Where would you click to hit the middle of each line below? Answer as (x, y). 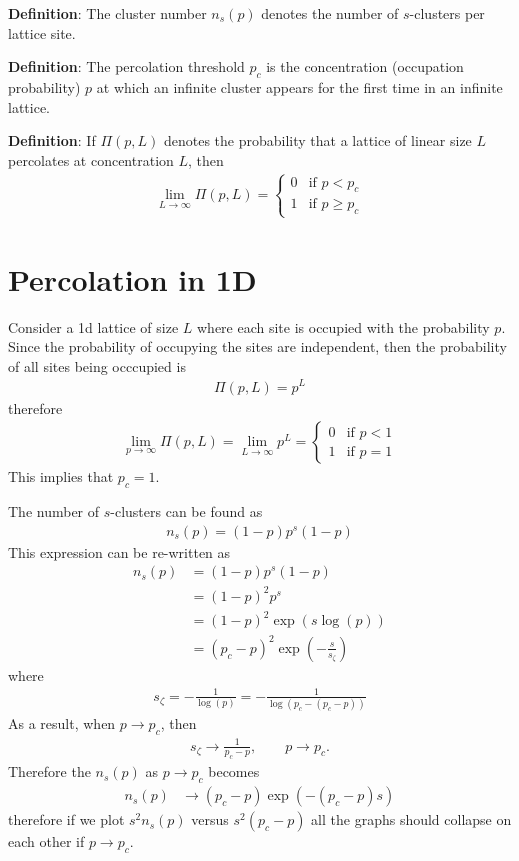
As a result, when (62, 723)
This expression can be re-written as (119, 551)
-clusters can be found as (186, 510)
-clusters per (447, 13)
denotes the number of (330, 13)
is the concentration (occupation (365, 66)
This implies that (61, 476)
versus (210, 819)
